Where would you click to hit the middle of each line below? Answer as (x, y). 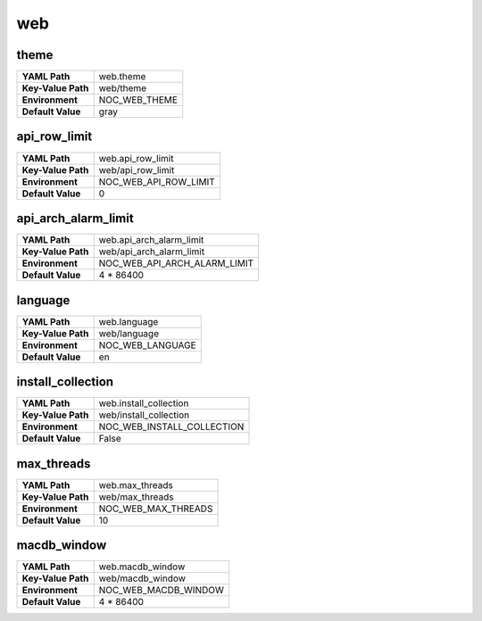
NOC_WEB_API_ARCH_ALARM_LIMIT (176, 263)
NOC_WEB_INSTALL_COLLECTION (171, 426)
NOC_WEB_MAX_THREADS (156, 509)
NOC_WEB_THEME (138, 100)
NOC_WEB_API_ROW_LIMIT (157, 181)
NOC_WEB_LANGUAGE (147, 345)
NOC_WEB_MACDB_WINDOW (162, 591)
